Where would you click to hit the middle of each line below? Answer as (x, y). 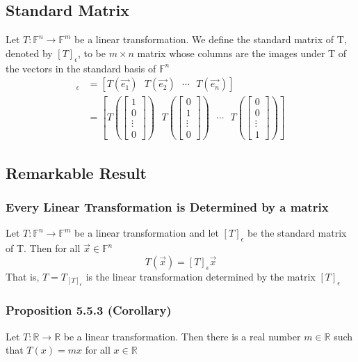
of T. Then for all (43, 248)
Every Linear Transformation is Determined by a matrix (167, 207)
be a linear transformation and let (147, 233)
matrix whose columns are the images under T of (242, 53)
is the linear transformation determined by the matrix (201, 276)
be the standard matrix (297, 233)
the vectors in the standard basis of (81, 68)
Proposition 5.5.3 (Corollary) (89, 310)
